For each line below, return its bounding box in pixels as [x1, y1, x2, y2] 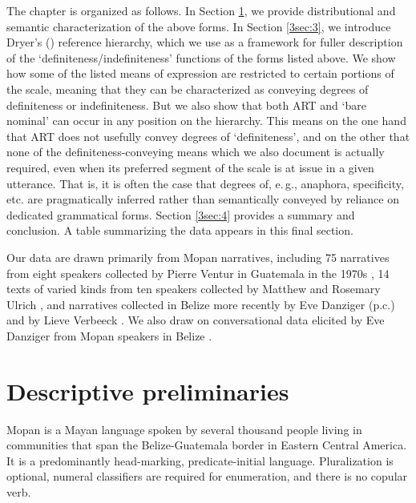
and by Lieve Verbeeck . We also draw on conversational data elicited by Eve [6, 312, 385, 328]
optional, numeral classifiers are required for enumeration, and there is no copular [6, 468, 408, 485]
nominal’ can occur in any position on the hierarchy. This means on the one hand [6, 112, 406, 129]
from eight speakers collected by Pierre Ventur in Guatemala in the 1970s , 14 [6, 264, 390, 281]
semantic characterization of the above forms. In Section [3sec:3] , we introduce [6, 18, 391, 34]
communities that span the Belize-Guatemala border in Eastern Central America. [6, 437, 407, 453]
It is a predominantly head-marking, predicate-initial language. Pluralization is [6, 452, 394, 469]
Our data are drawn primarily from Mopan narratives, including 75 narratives [6, 248, 390, 265]
